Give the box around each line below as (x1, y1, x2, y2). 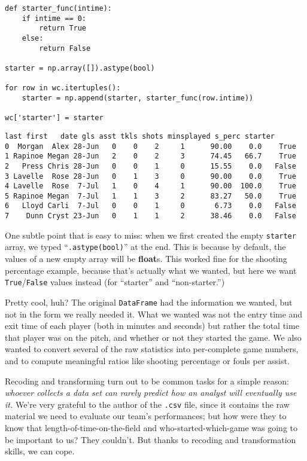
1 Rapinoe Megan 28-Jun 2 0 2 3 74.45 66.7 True (5, 152, 296, 161)
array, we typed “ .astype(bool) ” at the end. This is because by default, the (5, 240, 286, 253)
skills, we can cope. (5, 445, 75, 457)
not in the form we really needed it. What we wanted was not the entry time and (5, 307, 303, 320)
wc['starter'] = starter (5, 114, 104, 123)
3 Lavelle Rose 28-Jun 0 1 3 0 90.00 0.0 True (5, 172, 296, 181)
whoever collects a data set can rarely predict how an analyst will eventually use (5, 386, 297, 399)
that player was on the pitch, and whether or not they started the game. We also (5, 331, 302, 343)
